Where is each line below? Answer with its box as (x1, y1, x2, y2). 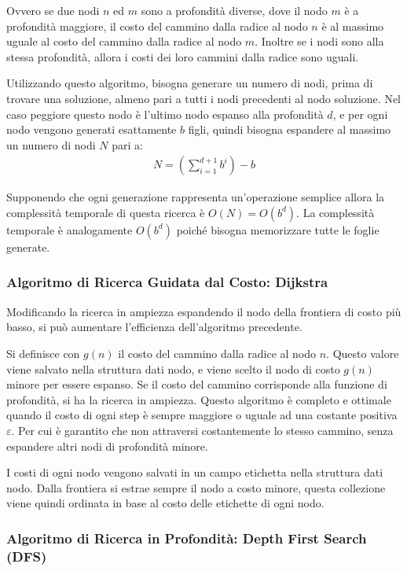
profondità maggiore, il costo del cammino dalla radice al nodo (6, 17, 308, 34)
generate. (6, 238, 50, 255)
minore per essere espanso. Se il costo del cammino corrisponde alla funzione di (6, 376, 387, 392)
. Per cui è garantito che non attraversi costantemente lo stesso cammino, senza (11, 422, 394, 438)
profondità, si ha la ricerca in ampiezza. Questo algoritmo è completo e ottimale (6, 391, 391, 407)
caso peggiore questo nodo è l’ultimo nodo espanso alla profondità (6, 105, 324, 122)
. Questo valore (326, 344, 399, 361)
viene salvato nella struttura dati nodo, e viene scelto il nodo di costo (6, 360, 340, 377)
